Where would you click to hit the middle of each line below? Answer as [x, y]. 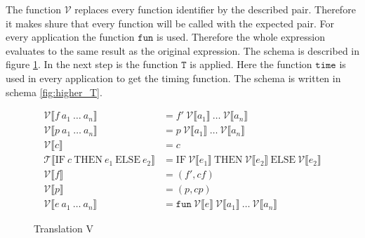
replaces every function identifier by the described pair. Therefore [215, 9]
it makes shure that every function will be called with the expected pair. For [170, 23]
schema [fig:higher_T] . [54, 92]
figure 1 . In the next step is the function [92, 64]
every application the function [70, 37]
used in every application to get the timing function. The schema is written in [173, 78]
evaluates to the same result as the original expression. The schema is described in [182, 50]
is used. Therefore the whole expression [241, 37]
